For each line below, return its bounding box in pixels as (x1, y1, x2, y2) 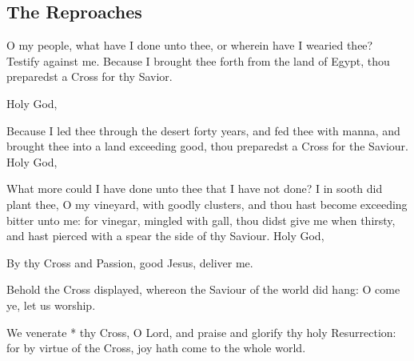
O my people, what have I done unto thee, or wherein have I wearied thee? (6, 37, 373, 54)
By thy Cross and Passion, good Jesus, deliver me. (6, 254, 253, 271)
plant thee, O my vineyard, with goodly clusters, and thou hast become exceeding (6, 195, 408, 212)
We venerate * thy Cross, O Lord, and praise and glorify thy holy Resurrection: (6, 323, 396, 340)
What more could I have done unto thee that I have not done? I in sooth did (6, 180, 383, 197)
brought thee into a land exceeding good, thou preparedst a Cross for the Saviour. (6, 138, 408, 154)
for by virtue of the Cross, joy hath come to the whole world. (6, 339, 306, 356)
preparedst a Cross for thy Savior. (6, 68, 173, 85)
